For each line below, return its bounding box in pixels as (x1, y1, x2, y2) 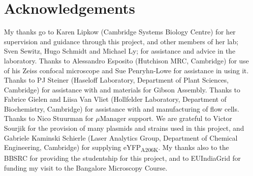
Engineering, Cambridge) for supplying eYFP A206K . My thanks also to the (4, 142, 229, 154)
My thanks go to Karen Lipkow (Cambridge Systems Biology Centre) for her (4, 27, 236, 37)
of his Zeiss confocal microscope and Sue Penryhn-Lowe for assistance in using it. (4, 65, 249, 75)
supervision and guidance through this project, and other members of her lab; (4, 36, 239, 46)
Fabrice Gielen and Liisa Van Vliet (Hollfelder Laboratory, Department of (4, 94, 226, 104)
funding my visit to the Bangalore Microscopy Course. (4, 162, 167, 173)
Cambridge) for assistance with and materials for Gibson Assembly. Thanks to (4, 84, 240, 94)
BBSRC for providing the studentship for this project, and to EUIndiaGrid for (4, 153, 241, 163)
